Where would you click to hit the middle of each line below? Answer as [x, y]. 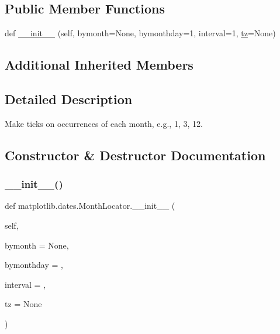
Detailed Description [69, 99]
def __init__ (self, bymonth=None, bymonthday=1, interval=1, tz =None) [140, 33]
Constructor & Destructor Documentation [135, 155]
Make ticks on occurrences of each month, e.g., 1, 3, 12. [104, 123]
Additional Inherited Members [99, 65]
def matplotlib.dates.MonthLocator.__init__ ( [90, 206]
